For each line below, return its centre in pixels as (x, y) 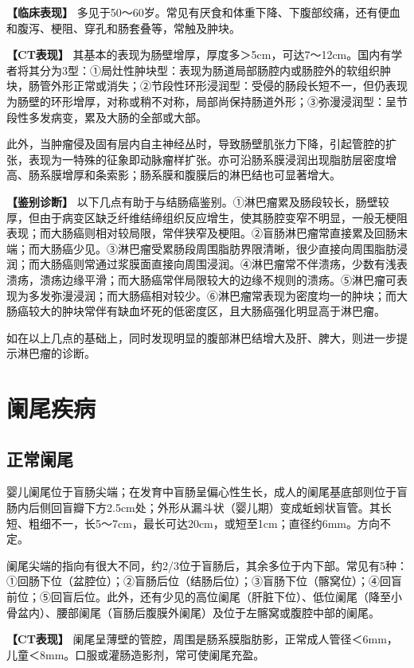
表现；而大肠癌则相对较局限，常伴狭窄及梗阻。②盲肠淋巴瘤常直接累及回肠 (201, 233)
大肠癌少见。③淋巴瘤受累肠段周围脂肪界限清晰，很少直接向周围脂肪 (218, 248)
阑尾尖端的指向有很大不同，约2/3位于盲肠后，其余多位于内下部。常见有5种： (207, 565)
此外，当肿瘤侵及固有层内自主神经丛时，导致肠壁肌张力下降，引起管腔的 (196, 144)
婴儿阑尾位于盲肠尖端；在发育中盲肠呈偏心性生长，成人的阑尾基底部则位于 (201, 492)
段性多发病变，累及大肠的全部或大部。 (107, 117)
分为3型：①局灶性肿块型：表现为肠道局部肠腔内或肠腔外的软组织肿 (215, 70)
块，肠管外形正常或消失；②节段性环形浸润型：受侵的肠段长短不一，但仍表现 (207, 86)
